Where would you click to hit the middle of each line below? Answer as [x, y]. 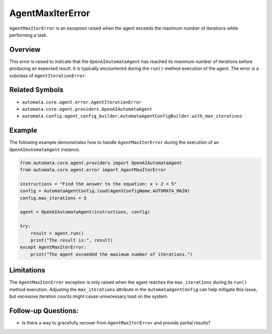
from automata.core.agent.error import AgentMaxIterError [93, 170]
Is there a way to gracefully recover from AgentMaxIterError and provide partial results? [116, 322]
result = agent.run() [57, 233]
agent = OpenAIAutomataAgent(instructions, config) [85, 212]
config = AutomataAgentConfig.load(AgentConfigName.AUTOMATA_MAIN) [105, 191]
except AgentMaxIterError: [53, 247]
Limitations [27, 270]
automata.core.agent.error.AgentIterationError [82, 102]
